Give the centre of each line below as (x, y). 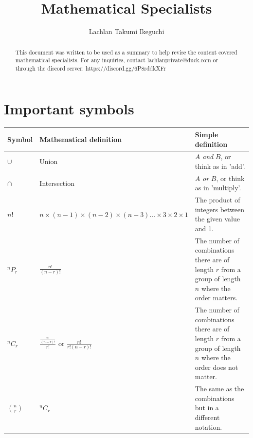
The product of (217, 200)
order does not (217, 367)
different (207, 417)
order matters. (216, 298)
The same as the (219, 389)
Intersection (57, 183)
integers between (220, 209)
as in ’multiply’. (218, 188)
